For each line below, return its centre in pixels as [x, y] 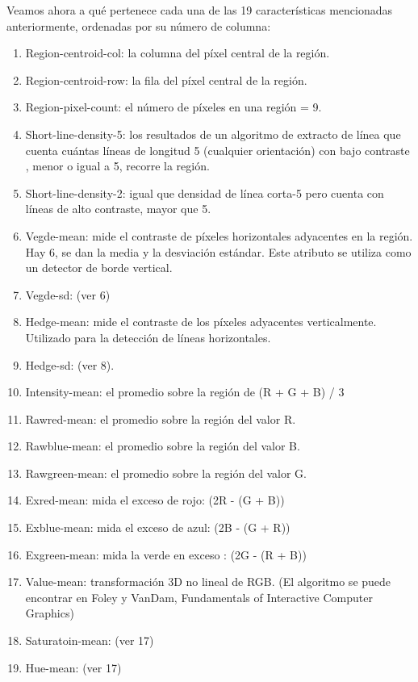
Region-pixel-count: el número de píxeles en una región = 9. [173, 107]
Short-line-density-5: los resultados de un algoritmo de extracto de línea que [213, 134]
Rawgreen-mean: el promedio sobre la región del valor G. [166, 473]
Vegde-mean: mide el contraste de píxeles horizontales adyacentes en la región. [219, 235]
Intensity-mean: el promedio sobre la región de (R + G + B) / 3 [185, 392]
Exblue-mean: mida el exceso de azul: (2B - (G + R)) [158, 527]
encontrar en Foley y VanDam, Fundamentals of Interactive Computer [199, 597]
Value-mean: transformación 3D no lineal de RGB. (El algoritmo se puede [208, 582]
